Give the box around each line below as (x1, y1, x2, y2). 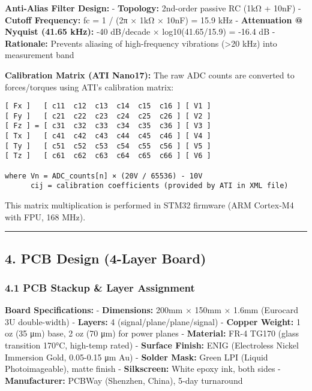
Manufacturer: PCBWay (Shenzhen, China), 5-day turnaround (5, 374, 243, 386)
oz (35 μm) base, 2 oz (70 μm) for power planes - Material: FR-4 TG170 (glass (5, 327, 299, 340)
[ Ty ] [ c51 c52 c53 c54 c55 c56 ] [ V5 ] (5, 141, 211, 150)
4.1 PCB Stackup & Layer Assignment (5, 280, 195, 295)
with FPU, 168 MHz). (5, 210, 86, 223)
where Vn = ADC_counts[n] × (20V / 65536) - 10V (5, 171, 203, 180)
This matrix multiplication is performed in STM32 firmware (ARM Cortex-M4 (5, 199, 294, 211)
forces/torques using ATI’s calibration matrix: (5, 80, 174, 93)
